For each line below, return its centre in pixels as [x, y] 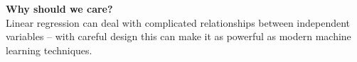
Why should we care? [59, 8]
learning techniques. [49, 50]
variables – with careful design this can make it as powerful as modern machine [178, 36]
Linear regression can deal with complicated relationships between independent [178, 22]
